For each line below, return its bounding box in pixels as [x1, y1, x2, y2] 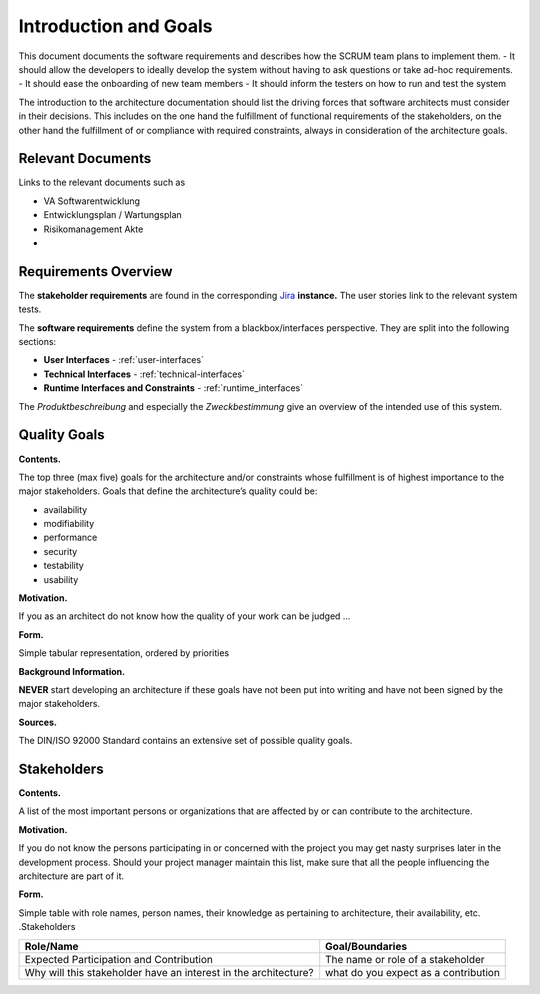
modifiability [43, 518, 95, 530]
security [43, 545, 78, 557]
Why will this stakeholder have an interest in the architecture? [24, 965, 314, 979]
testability [43, 560, 84, 572]
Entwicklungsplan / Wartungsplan [43, 209, 182, 221]
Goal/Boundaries [325, 939, 408, 953]
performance [43, 531, 98, 544]
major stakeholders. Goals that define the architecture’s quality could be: [18, 485, 318, 497]
